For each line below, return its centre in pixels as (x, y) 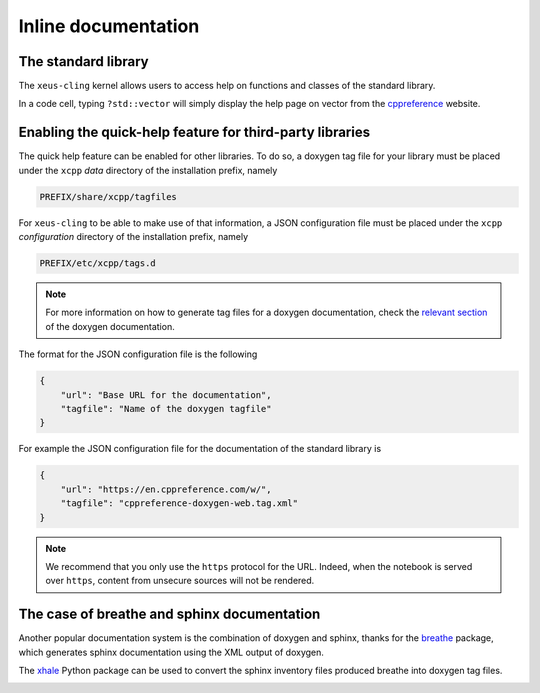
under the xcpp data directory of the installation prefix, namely (148, 170)
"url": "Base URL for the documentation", (166, 394)
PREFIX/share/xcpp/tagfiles (108, 196)
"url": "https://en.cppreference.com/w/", (166, 489)
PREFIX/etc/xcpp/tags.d (98, 263)
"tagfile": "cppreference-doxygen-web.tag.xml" (179, 503)
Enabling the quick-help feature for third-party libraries (194, 132)
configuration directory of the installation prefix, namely (133, 237)
